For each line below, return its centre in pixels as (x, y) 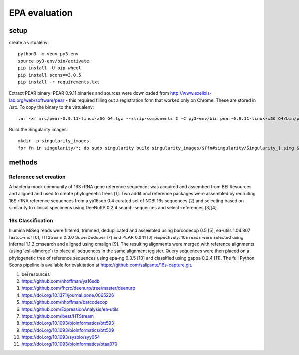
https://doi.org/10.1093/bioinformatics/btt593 (68, 323)
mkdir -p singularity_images (54, 141)
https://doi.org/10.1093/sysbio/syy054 (61, 337)
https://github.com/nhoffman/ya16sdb (61, 281)
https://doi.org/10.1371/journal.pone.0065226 (68, 295)
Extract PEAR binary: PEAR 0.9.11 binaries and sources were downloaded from (89, 93)
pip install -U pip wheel (50, 68)
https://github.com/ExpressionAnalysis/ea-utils (70, 309)
